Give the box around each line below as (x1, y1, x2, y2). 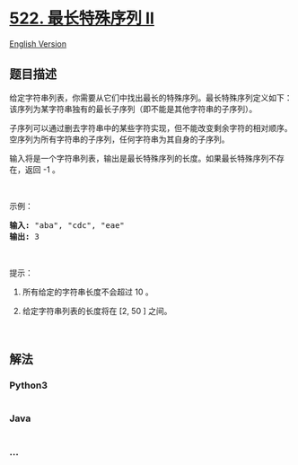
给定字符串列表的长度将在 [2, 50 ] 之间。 (22, 305, 172, 316)
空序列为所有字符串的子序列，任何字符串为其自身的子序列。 (9, 134, 230, 145)
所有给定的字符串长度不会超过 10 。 (22, 286, 154, 297)
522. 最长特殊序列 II (9, 8, 155, 29)
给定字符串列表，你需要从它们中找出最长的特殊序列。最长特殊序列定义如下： (9, 92, 293, 103)
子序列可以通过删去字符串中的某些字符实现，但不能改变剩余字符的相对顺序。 (9, 122, 293, 133)
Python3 (9, 379, 48, 391)
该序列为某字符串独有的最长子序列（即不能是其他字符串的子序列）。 (9, 103, 258, 114)
